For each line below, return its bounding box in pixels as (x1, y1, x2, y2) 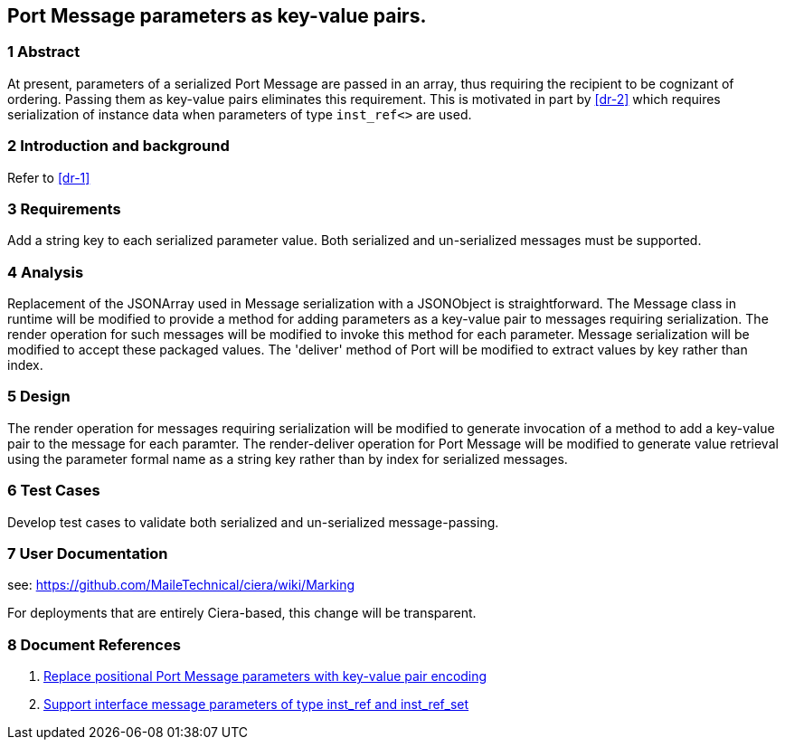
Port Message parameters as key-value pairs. (7, 5, 427, 27)
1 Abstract (7, 43, 80, 61)
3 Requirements (7, 199, 121, 218)
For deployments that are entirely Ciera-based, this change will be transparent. (7, 605, 477, 621)
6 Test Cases (7, 481, 100, 500)
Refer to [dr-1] (7, 169, 90, 185)
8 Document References (7, 635, 181, 654)
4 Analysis (7, 262, 84, 281)
